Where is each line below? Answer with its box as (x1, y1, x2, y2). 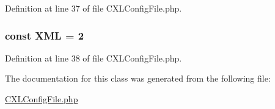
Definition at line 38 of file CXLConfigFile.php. (5, 51, 182, 64)
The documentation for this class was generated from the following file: (5, 72, 271, 85)
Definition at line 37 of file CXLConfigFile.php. (5, 2, 182, 14)
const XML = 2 (5, 27, 84, 43)
